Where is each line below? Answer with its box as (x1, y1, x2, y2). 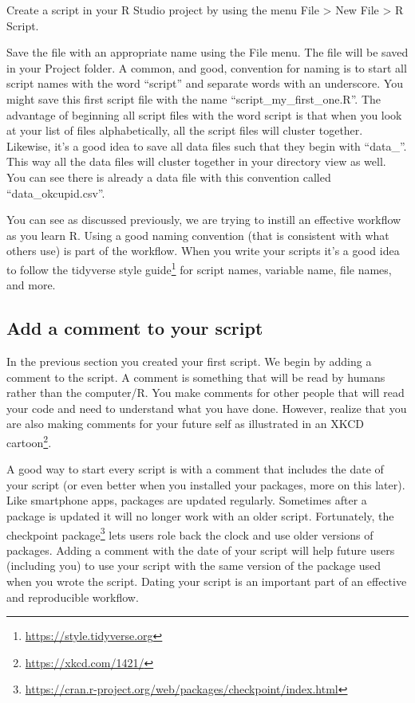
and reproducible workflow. (6, 588, 139, 605)
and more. (6, 277, 56, 293)
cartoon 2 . (6, 431, 52, 450)
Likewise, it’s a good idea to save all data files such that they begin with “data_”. (6, 137, 407, 154)
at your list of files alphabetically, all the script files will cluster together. (6, 122, 363, 139)
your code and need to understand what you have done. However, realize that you (6, 399, 407, 416)
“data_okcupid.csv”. (6, 184, 105, 201)
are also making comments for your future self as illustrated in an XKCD (6, 415, 364, 432)
